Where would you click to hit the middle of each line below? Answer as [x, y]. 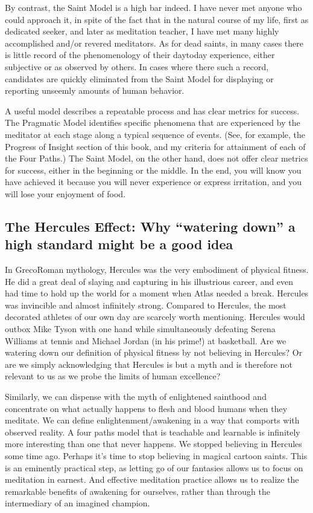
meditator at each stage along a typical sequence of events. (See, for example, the [155, 134]
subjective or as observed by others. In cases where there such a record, [137, 66]
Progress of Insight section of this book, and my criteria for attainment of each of [155, 146]
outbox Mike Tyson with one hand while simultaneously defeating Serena [140, 329]
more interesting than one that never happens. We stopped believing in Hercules [153, 444]
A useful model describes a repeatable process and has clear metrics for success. [152, 110]
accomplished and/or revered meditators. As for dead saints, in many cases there [154, 43]
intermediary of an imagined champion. [77, 503]
